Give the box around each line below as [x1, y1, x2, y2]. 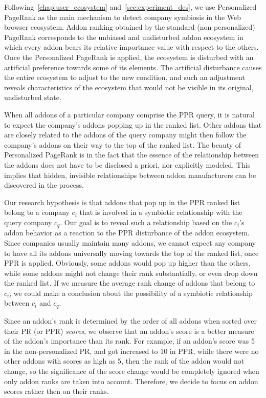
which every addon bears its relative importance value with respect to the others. [4, 42, 259, 52]
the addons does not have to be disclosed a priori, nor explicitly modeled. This [4, 159, 251, 170]
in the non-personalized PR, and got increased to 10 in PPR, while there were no [4, 345, 259, 356]
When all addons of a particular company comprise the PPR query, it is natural [4, 109, 255, 120]
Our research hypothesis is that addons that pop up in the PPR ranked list [4, 196, 240, 207]
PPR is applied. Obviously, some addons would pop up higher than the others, [4, 257, 251, 268]
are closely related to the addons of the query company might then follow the [4, 129, 247, 140]
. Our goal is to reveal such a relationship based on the [60, 216, 232, 227]
